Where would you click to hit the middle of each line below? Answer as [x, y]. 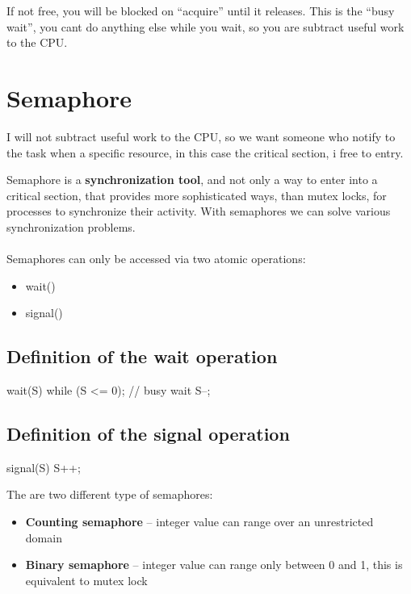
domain [44, 537]
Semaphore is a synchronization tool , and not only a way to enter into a [192, 180]
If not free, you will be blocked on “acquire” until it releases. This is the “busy [201, 10]
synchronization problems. [71, 226]
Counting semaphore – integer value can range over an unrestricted [199, 522]
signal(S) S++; [44, 467]
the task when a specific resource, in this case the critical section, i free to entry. [205, 152]
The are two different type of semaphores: [110, 494]
